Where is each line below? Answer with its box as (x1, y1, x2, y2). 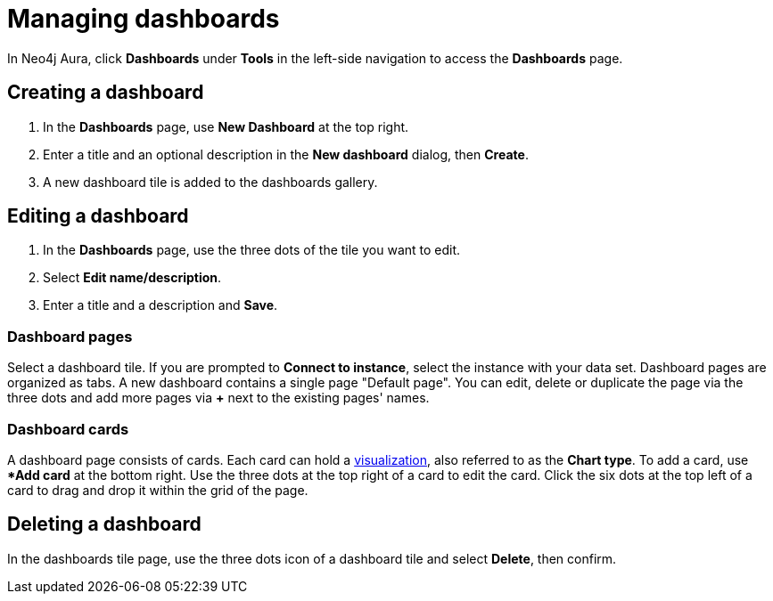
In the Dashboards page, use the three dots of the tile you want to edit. (43, 242, 461, 258)
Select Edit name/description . (43, 270, 222, 286)
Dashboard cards (7, 419, 129, 438)
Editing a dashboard (7, 205, 189, 228)
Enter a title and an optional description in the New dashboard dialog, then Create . (43, 146, 529, 162)
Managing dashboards (7, 4, 280, 34)
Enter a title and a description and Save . (43, 297, 278, 313)
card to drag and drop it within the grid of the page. (7, 482, 308, 498)
